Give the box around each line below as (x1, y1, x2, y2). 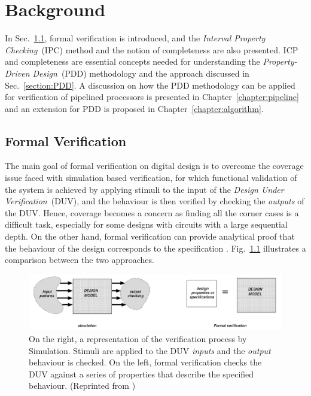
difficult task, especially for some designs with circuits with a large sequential (5, 218, 288, 231)
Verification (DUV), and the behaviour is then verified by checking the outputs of (5, 195, 304, 207)
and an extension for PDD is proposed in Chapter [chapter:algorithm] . (5, 102, 264, 114)
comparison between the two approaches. (5, 253, 154, 266)
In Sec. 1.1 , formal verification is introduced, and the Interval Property (5, 32, 266, 44)
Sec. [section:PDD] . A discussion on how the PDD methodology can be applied (5, 78, 295, 91)
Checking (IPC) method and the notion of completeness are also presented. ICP (5, 43, 298, 56)
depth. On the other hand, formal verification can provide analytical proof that (5, 230, 295, 243)
